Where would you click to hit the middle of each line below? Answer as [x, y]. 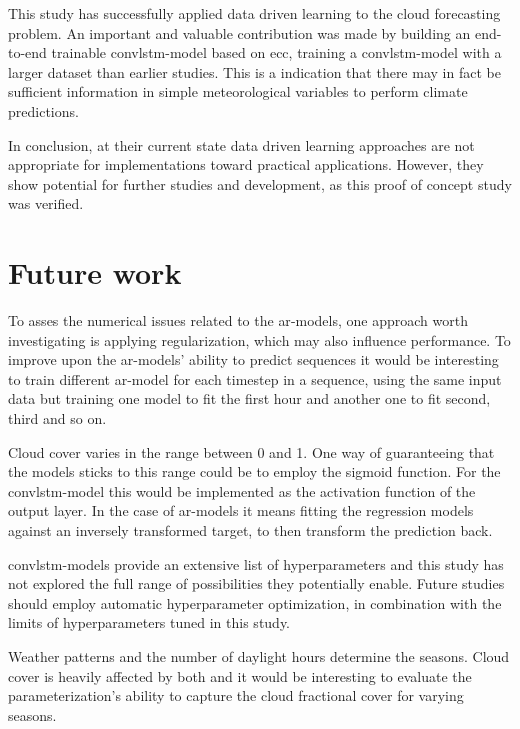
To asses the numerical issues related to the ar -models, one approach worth [238, 320]
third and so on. [57, 418]
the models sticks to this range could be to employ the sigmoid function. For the [254, 471]
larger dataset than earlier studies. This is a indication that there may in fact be [254, 71]
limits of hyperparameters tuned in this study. [149, 622]
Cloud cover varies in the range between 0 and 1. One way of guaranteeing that [251, 451]
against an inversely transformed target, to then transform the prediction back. [250, 530]
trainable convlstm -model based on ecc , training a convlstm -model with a [276, 52]
